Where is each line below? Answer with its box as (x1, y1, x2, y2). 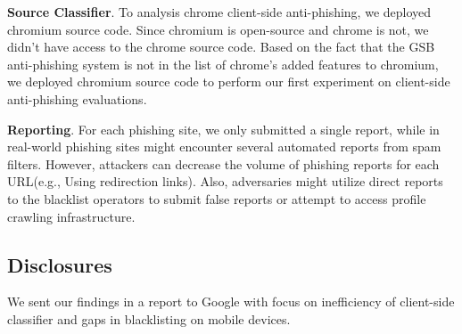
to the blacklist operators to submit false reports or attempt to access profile (7, 189, 426, 208)
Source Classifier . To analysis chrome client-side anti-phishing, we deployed (7, 3, 432, 20)
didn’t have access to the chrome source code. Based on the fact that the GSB (7, 37, 435, 56)
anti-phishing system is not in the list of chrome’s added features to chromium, (7, 54, 439, 73)
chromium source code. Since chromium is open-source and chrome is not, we (7, 20, 429, 38)
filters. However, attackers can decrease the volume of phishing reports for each (7, 154, 440, 173)
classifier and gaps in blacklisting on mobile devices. (7, 309, 291, 328)
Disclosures (7, 250, 112, 278)
